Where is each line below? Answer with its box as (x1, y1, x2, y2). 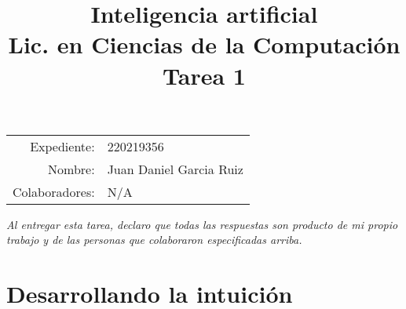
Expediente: (30, 136, 95, 155)
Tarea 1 (163, 59, 246, 91)
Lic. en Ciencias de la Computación (8, 28, 401, 60)
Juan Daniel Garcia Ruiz (107, 159, 243, 178)
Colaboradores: (13, 182, 95, 201)
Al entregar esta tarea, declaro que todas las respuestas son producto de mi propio (6, 216, 398, 232)
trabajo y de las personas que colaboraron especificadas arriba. (6, 231, 302, 248)
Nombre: (48, 159, 95, 178)
